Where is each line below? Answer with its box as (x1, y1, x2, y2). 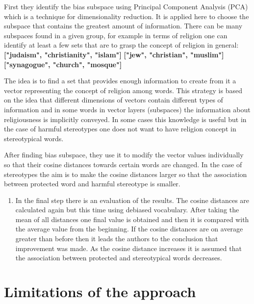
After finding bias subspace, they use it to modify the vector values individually (4, 150, 244, 160)
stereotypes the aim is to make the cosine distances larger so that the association (4, 169, 247, 179)
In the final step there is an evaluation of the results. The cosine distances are (15, 195, 250, 205)
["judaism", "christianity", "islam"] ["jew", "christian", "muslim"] (4, 49, 224, 59)
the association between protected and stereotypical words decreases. (15, 253, 222, 263)
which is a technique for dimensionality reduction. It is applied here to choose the (4, 11, 249, 21)
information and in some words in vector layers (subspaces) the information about (4, 104, 251, 114)
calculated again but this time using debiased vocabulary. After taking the (15, 204, 239, 215)
